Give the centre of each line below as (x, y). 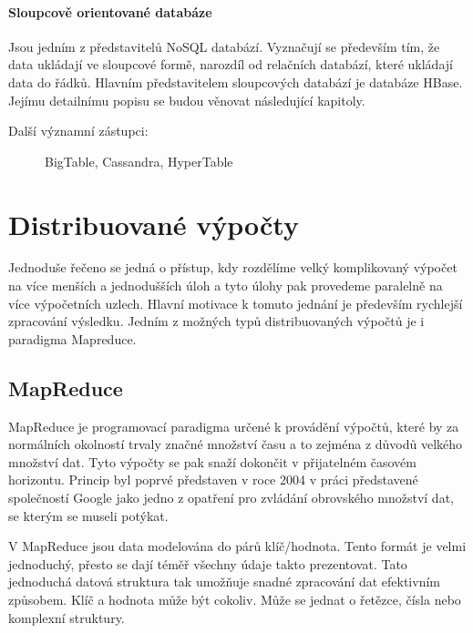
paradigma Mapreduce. (72, 338)
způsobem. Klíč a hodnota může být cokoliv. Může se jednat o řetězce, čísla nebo (235, 599)
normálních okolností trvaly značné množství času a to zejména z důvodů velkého (236, 444)
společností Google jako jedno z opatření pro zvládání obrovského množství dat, (231, 498)
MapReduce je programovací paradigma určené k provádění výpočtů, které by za (234, 426)
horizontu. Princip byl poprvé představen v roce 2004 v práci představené (213, 480)
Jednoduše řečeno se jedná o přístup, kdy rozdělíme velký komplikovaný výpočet (233, 267)
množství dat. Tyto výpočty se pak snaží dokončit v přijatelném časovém (212, 461)
